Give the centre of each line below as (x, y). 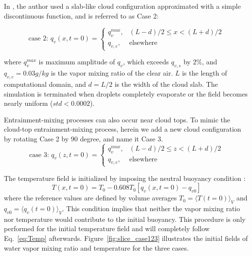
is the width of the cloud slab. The (166, 84)
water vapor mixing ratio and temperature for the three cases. (96, 247)
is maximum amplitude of (77, 62)
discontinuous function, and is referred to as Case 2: (81, 15)
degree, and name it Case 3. (121, 138)
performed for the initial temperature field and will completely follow (107, 228)
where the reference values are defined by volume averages (90, 198)
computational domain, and (45, 84)
